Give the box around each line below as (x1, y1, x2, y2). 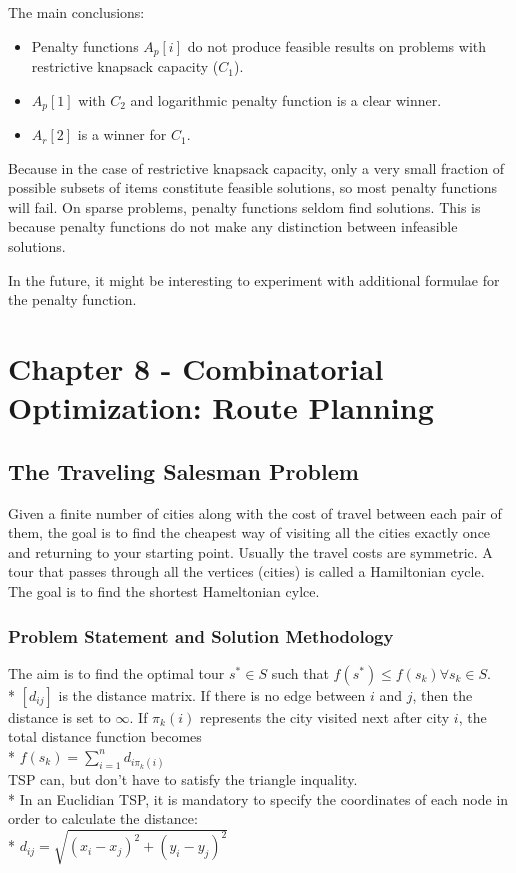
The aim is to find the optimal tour (8, 662, 225, 683)
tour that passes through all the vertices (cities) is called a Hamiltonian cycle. (8, 561, 485, 582)
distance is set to (8, 706, 111, 727)
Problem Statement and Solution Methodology (8, 623, 394, 648)
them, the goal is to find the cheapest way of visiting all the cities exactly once (8, 522, 491, 543)
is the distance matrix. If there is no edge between (58, 684, 366, 705)
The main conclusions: (8, 2, 145, 22)
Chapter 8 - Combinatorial (8, 348, 384, 389)
